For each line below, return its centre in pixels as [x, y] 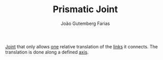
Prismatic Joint [85, 9]
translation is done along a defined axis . [47, 52]
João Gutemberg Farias [85, 23]
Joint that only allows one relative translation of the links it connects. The [82, 46]
